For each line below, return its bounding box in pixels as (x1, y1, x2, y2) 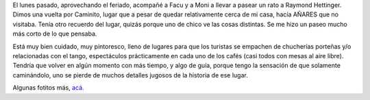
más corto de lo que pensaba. (12, 29, 97, 38)
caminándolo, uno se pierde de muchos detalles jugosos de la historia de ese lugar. (12, 71, 248, 79)
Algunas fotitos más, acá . (12, 84, 85, 92)
